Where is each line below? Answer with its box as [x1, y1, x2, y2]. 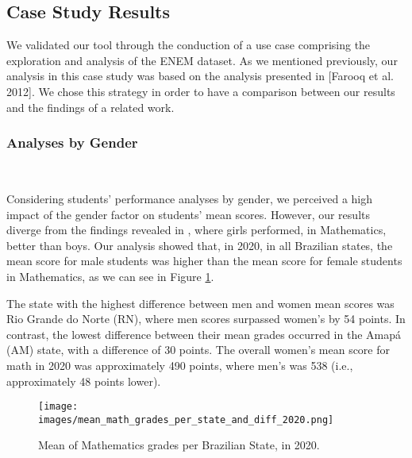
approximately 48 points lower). [6, 372, 161, 389]
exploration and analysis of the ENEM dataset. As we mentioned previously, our [6, 52, 398, 68]
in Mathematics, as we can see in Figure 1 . [6, 267, 214, 284]
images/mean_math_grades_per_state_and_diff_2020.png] [38, 414, 334, 425]
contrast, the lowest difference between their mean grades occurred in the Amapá [6, 325, 402, 342]
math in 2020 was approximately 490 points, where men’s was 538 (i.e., [6, 356, 353, 373]
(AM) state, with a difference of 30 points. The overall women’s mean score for [6, 341, 391, 358]
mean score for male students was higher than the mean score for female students [6, 252, 402, 269]
